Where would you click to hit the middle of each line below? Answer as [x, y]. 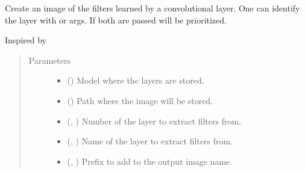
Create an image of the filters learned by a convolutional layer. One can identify [152, 8]
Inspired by [26, 40]
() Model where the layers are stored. [136, 80]
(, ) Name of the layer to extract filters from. [150, 141]
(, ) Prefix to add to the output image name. [150, 161]
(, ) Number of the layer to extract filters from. [154, 121]
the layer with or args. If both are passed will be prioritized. [116, 20]
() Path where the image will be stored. [140, 100]
